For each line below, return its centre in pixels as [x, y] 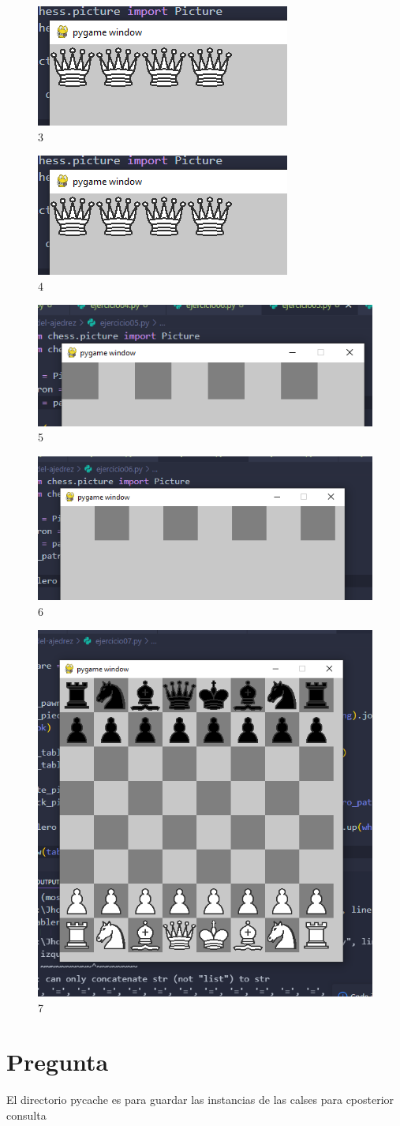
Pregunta [58, 1062]
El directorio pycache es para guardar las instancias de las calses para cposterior [200, 1100]
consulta [26, 1115]
